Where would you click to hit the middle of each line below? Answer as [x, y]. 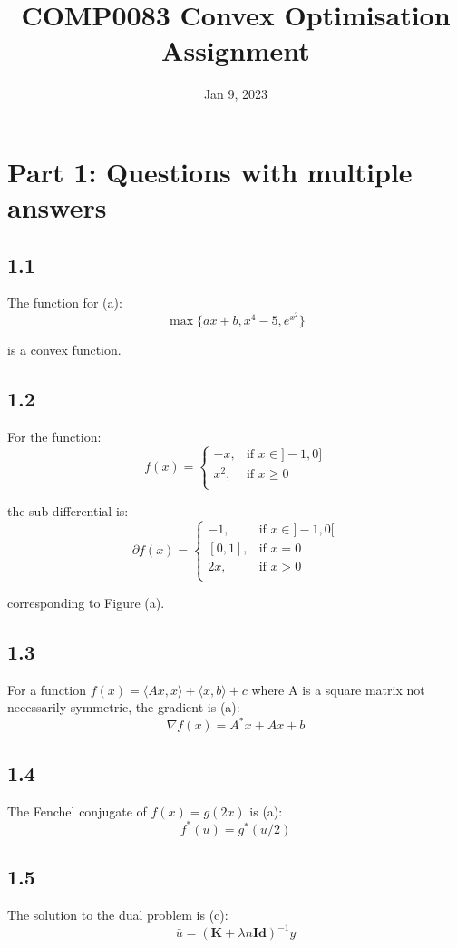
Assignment [236, 50]
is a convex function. [64, 349]
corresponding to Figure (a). [86, 602]
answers [57, 207]
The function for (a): [65, 303]
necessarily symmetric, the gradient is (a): [124, 707]
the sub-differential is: [68, 510]
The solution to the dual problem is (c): [118, 914]
